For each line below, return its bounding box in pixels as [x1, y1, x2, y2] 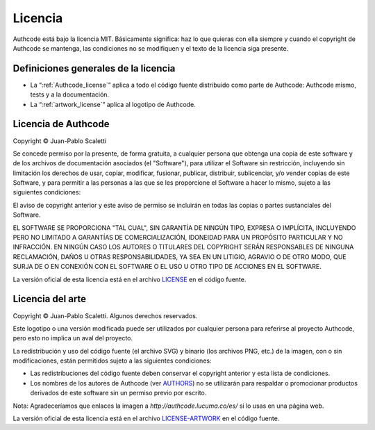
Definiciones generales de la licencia [12, 63, 176, 74]
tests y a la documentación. [30, 90, 110, 99]
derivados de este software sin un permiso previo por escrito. [30, 389, 207, 397]
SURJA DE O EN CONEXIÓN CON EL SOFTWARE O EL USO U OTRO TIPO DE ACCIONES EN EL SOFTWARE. [12, 263, 322, 271]
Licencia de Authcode [12, 118, 110, 130]
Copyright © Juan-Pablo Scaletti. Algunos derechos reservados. [12, 311, 198, 320]
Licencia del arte [12, 293, 87, 305]
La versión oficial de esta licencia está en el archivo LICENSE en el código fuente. [12, 275, 247, 283]
